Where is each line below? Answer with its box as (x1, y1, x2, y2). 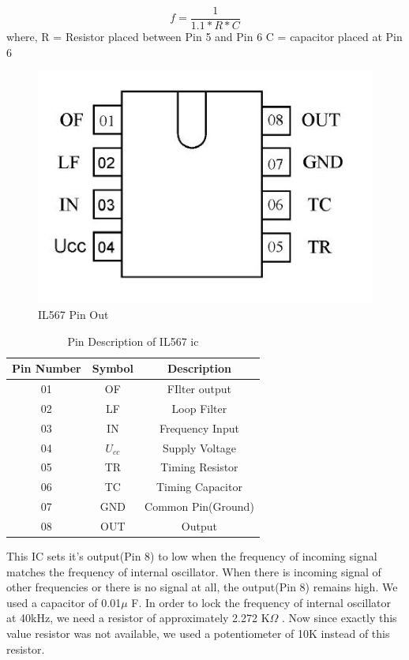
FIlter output (167, 381, 232, 397)
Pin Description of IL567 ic (67, 332, 199, 349)
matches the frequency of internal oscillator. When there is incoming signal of (6, 563, 381, 579)
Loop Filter (171, 399, 227, 416)
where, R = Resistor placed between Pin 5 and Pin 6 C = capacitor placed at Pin (6, 28, 403, 45)
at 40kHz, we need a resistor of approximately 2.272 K (6, 609, 270, 626)
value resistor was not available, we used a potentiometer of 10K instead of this (6, 625, 390, 642)
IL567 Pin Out (38, 306, 109, 323)
